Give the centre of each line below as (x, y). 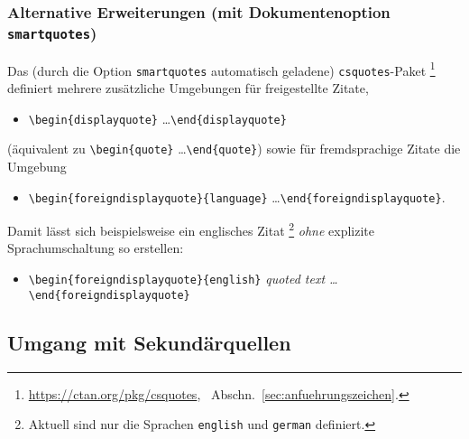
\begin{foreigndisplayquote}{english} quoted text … (183, 279)
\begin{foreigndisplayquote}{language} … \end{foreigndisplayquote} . (237, 196)
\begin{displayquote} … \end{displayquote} (157, 118)
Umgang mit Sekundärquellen (149, 342)
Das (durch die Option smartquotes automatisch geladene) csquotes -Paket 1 (221, 69)
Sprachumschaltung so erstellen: (96, 248)
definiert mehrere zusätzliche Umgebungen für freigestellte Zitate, (188, 88)
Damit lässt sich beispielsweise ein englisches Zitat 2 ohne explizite (191, 229)
